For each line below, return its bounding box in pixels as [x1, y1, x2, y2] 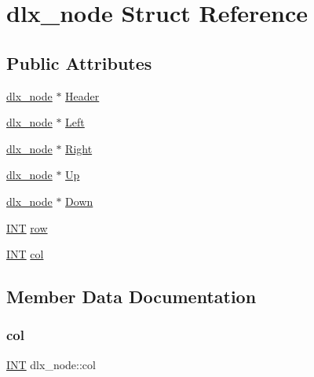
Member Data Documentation [6, 284, 257, 309]
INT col [6, 246, 44, 262]
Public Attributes [6, 50, 152, 75]
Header [65, 87, 100, 104]
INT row [6, 219, 48, 236]
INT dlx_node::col [6, 356, 96, 372]
